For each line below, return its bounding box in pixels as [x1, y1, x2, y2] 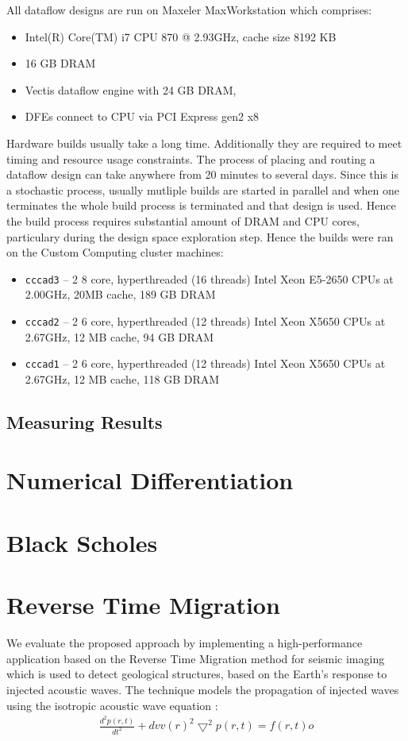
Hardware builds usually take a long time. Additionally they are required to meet [6, 134, 402, 151]
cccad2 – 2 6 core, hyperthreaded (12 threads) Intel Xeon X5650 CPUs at [25, 312, 386, 329]
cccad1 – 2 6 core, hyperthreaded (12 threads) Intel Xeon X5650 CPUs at [25, 355, 386, 372]
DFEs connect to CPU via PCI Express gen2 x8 [25, 108, 260, 125]
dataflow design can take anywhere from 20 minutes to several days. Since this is [6, 166, 399, 183]
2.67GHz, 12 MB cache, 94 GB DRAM [25, 328, 214, 345]
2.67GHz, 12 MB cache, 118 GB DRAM [25, 370, 220, 387]
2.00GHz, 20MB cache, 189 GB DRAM [25, 286, 216, 303]
